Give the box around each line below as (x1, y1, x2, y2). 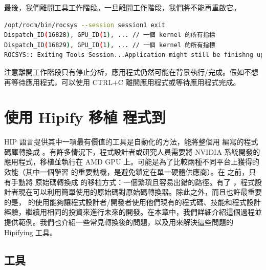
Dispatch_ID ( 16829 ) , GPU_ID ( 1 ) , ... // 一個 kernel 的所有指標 (4, 41, 215, 49)
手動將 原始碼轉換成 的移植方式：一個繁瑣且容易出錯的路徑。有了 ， (11, 176, 240, 187)
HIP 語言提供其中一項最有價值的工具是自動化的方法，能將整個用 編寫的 (4, 136, 244, 147)
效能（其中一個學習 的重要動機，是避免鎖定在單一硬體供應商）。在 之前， (4, 167, 249, 177)
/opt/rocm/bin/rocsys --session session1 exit (4, 21, 166, 29)
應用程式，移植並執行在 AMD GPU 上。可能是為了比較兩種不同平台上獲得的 (4, 156, 260, 167)
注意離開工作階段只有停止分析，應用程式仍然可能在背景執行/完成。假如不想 (4, 66, 258, 77)
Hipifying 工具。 (4, 226, 57, 237)
